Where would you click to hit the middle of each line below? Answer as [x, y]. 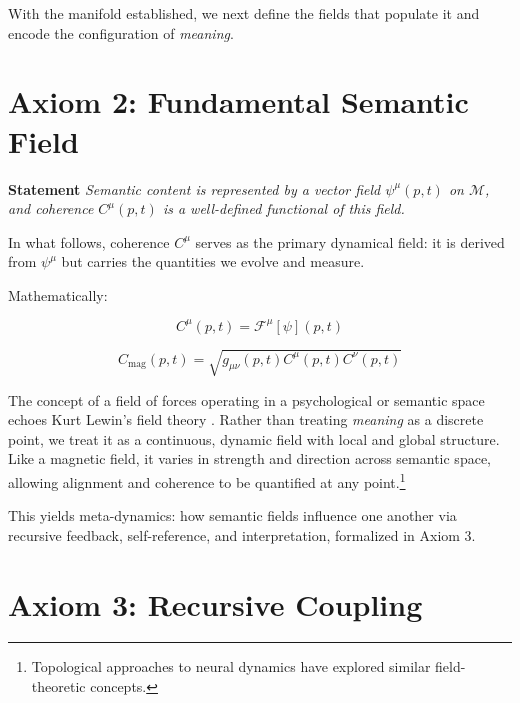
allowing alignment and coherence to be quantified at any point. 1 [207, 480]
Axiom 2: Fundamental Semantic [238, 101]
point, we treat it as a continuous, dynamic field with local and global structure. [254, 438]
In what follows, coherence [89, 241]
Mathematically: [58, 294]
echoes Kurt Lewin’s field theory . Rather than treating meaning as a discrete [246, 419]
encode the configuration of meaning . [121, 32]
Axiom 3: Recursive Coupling [215, 603]
